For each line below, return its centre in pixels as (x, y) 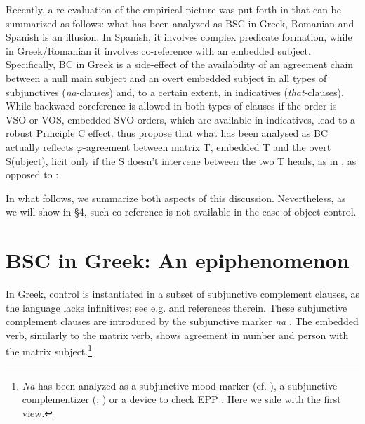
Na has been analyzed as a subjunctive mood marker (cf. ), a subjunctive (180, 385)
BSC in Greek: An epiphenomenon (178, 260)
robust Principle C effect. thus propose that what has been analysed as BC (167, 133)
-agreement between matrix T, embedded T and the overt (207, 146)
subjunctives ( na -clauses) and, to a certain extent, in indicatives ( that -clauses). (175, 92)
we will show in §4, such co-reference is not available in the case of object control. (181, 212)
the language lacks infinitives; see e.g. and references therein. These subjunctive (177, 307)
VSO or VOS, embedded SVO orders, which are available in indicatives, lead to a (181, 119)
